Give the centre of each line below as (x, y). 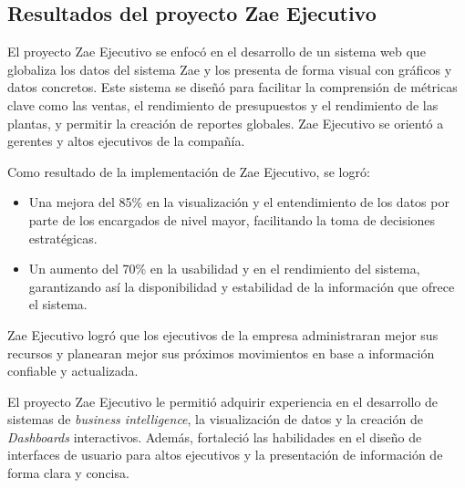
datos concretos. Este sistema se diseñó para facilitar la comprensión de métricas (232, 87)
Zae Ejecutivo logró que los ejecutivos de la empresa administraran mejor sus (223, 334)
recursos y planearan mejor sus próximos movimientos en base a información (221, 353)
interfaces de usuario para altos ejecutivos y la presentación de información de (225, 455)
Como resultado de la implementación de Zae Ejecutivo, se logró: (189, 171)
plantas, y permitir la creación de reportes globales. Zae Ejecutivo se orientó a (226, 123)
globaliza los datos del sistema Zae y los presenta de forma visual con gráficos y (230, 69)
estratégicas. (63, 238)
